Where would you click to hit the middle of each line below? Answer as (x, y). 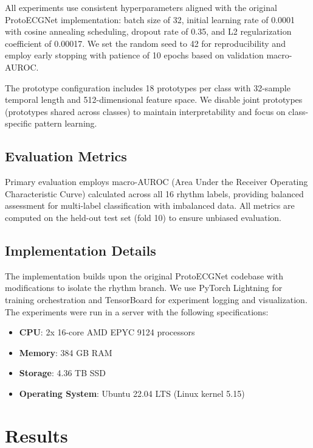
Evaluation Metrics (66, 156)
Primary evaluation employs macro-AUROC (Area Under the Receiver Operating (156, 182)
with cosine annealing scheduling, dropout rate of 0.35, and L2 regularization (148, 31)
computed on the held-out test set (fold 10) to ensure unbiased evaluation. (143, 217)
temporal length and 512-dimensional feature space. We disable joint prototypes (154, 100)
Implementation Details (81, 250)
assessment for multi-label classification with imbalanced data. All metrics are (150, 205)
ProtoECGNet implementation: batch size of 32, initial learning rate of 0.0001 (150, 19)
